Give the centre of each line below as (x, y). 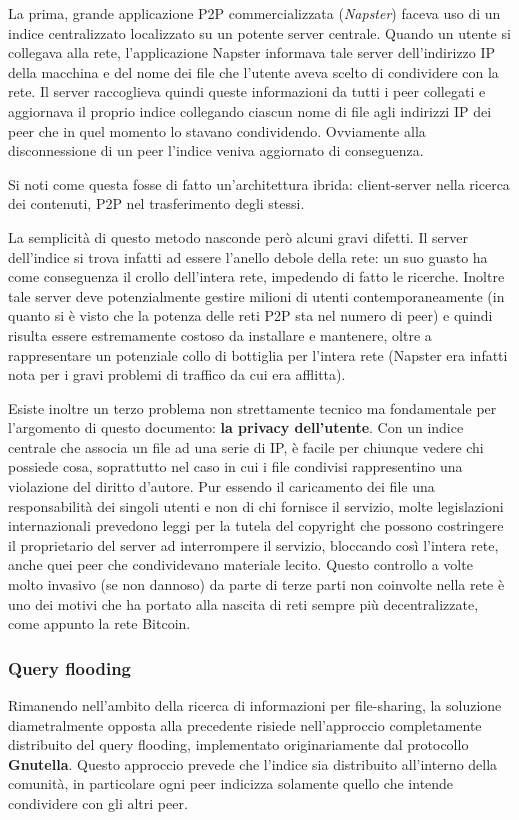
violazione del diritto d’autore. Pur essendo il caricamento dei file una (221, 486)
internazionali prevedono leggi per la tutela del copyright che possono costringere (256, 525)
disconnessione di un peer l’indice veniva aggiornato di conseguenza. (216, 150)
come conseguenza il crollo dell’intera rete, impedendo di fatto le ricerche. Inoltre (256, 276)
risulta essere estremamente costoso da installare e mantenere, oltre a (220, 334)
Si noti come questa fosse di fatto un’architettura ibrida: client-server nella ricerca (259, 183)
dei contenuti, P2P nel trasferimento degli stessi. (156, 203)
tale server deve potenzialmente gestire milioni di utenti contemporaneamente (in (256, 295)
